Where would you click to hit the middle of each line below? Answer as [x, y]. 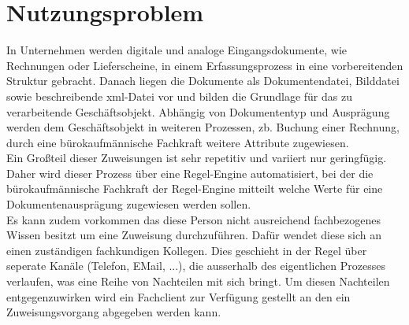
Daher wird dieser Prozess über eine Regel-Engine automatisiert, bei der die [190, 173]
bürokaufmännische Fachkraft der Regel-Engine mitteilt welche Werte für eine [195, 188]
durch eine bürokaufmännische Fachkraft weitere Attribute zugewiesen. [178, 142]
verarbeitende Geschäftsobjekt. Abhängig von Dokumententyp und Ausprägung [198, 111]
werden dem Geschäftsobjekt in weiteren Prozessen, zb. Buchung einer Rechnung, [203, 127]
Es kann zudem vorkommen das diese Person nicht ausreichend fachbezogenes [193, 219]
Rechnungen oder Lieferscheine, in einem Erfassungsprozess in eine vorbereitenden [205, 65]
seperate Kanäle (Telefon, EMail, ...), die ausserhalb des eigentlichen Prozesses [196, 266]
